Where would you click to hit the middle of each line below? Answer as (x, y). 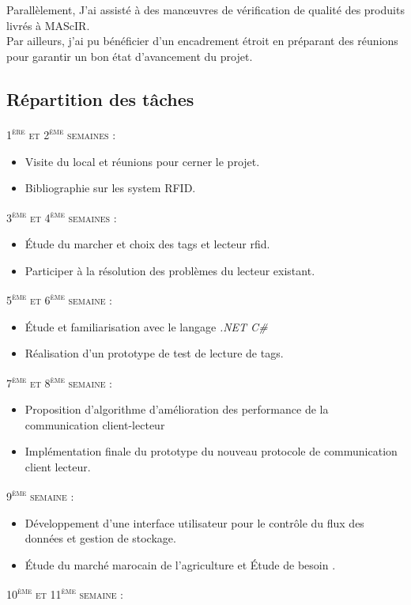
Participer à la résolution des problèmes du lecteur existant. (170, 270)
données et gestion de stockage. (100, 538)
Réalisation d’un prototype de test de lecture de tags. (154, 353)
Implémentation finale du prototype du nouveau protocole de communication (211, 451)
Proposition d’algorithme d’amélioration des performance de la (177, 409)
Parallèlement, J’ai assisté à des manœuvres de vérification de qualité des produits (205, 9)
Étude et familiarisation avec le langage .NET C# (146, 326)
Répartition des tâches (100, 98)
